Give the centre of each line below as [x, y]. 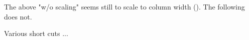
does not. [18, 16]
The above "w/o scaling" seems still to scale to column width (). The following [125, 6]
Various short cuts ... [36, 33]
